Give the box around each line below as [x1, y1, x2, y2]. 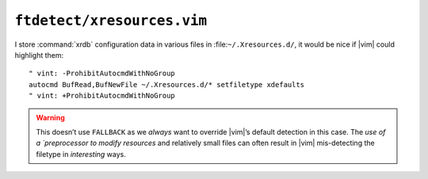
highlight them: [14, 50, 64, 59]
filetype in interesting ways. [36, 149, 127, 158]
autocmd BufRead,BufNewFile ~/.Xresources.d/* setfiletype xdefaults [29, 80, 305, 89]
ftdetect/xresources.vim [14, 12, 208, 29]
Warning [36, 112, 65, 122]
